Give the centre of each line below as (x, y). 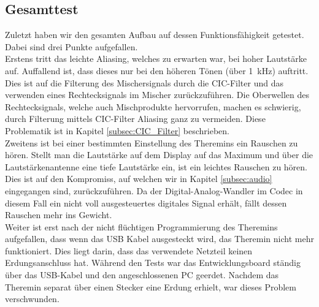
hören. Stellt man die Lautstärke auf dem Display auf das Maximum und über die (159, 155)
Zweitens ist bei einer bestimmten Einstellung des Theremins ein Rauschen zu (152, 142)
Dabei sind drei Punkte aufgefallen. (71, 46)
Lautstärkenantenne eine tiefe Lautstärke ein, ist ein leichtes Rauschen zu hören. (156, 166)
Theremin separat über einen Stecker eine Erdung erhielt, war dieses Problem (151, 286)
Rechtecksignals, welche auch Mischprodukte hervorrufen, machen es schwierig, (153, 106)
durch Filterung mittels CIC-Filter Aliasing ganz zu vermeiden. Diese (135, 119)
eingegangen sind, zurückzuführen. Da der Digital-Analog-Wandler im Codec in (154, 190)
